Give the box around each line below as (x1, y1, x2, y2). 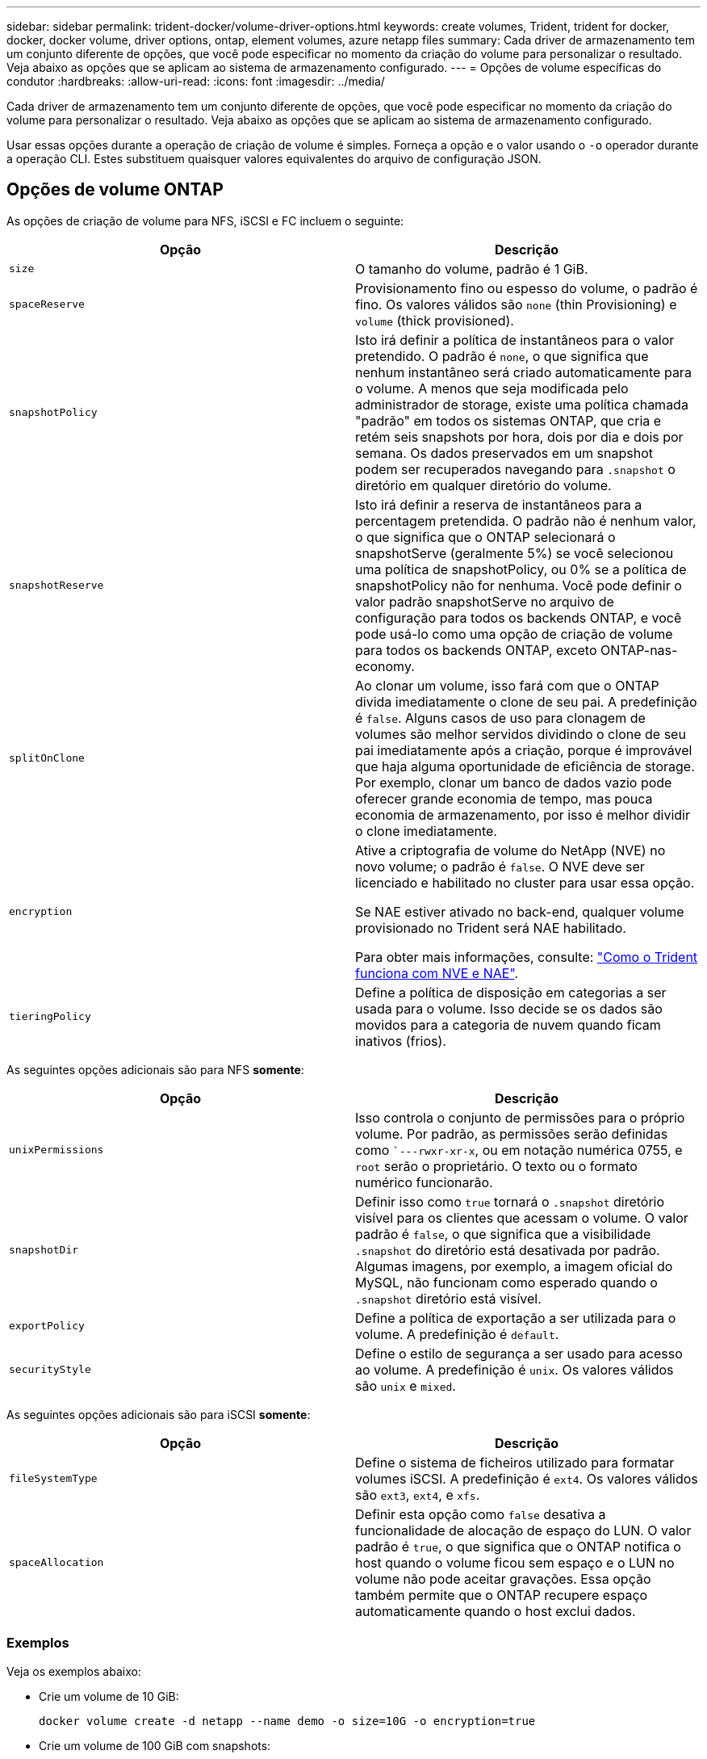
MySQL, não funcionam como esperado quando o (355, 1274, 658, 1291)
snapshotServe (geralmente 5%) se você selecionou (355, 544, 674, 561)
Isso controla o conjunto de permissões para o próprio (355, 1109, 685, 1126)
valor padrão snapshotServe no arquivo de (355, 593, 614, 610)
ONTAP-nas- (600, 641, 678, 658)
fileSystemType (9, 1472, 98, 1485)
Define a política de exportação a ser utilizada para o (355, 1309, 676, 1326)
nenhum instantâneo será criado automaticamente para (355, 363, 692, 380)
